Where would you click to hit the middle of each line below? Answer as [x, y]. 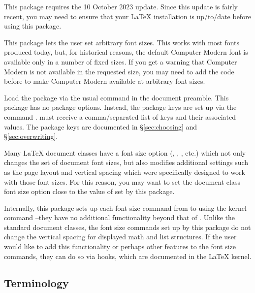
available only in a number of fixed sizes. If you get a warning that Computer [121, 61]
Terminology [36, 282]
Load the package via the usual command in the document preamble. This [116, 97]
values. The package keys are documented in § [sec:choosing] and [101, 126]
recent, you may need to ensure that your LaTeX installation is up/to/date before [127, 16]
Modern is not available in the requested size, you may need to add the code [119, 71]
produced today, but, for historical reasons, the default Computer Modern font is [126, 52]
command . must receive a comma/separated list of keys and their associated [120, 116]
